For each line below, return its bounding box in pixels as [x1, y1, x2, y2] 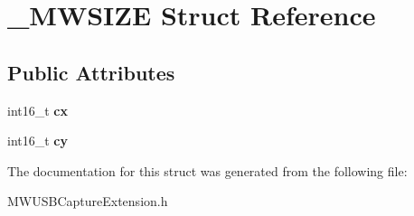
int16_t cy [7, 131, 68, 150]
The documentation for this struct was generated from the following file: [7, 161, 408, 180]
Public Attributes [7, 58, 175, 86]
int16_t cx [7, 100, 68, 119]
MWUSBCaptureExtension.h [7, 192, 168, 211]
